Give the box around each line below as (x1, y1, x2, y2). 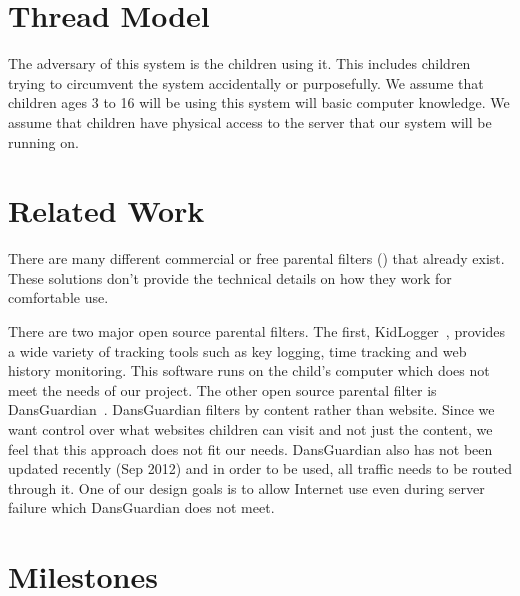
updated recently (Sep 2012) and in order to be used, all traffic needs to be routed (8, 458, 512, 479)
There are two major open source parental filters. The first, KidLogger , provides (8, 321, 506, 341)
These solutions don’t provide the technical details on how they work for (8, 267, 452, 288)
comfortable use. (8, 287, 109, 308)
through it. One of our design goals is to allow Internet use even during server (8, 477, 485, 498)
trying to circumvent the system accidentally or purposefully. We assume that (8, 72, 484, 93)
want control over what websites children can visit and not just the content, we (8, 418, 493, 439)
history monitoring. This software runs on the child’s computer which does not (8, 360, 490, 381)
